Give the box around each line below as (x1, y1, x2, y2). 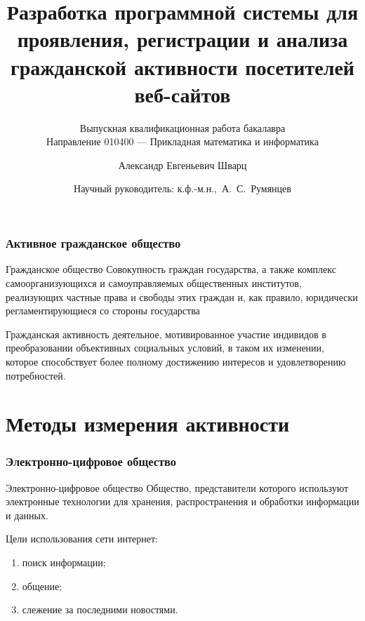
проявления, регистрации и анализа (17, 25, 348, 53)
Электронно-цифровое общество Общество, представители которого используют (6, 480, 349, 495)
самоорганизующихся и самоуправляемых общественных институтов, (6, 275, 302, 290)
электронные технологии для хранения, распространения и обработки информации (6, 494, 359, 509)
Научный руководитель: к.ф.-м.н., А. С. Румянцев (74, 181, 291, 196)
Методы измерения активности (6, 409, 290, 438)
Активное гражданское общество (6, 234, 181, 252)
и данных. (6, 507, 48, 522)
